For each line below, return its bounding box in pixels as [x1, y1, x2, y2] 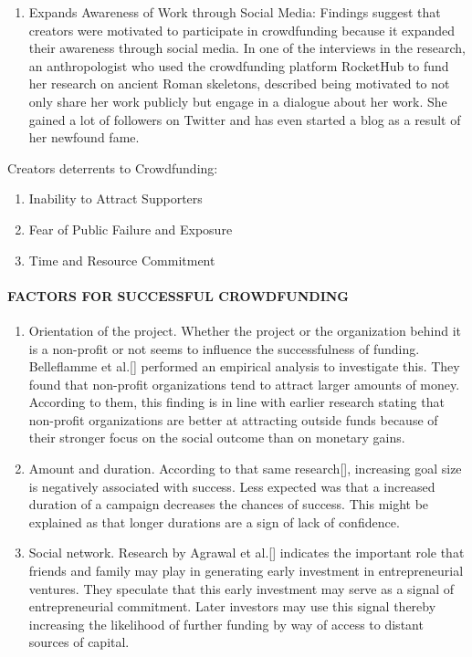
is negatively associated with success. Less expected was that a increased [28, 476, 435, 495]
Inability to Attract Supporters [28, 189, 203, 208]
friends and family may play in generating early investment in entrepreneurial [28, 561, 464, 580]
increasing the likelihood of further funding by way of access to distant [28, 614, 424, 633]
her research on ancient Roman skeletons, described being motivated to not [28, 74, 450, 93]
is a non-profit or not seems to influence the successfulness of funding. [28, 339, 420, 358]
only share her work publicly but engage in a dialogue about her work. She [28, 91, 447, 110]
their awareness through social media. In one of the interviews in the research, [28, 38, 466, 57]
